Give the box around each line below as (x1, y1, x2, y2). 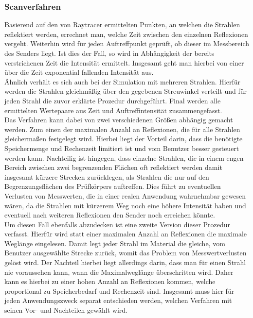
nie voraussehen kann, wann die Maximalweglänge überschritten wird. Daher (4, 267, 234, 277)
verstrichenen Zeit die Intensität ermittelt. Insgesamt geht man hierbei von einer (4, 57, 244, 67)
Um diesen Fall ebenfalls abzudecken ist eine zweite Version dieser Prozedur (4, 219, 231, 229)
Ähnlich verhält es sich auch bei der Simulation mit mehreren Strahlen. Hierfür (4, 76, 241, 86)
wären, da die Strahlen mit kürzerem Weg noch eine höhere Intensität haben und (4, 200, 246, 210)
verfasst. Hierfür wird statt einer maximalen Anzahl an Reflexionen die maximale (4, 229, 247, 239)
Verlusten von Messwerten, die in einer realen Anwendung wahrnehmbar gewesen (4, 190, 246, 201)
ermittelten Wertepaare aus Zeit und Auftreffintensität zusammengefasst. (4, 105, 222, 115)
